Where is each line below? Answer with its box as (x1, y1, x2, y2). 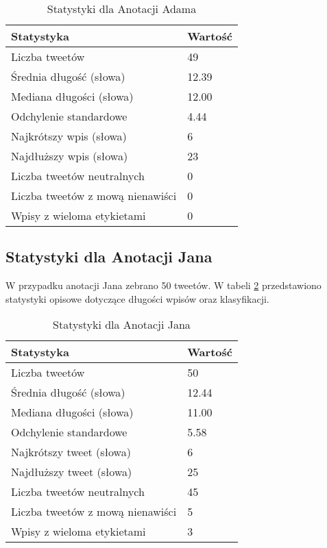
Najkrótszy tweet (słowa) (11, 444, 131, 460)
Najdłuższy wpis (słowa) (11, 148, 128, 164)
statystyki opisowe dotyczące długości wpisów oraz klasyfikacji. (5, 291, 269, 306)
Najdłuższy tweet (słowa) (11, 464, 132, 480)
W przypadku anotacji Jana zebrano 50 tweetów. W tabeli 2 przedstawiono (5, 278, 322, 292)
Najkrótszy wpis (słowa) (11, 128, 127, 144)
